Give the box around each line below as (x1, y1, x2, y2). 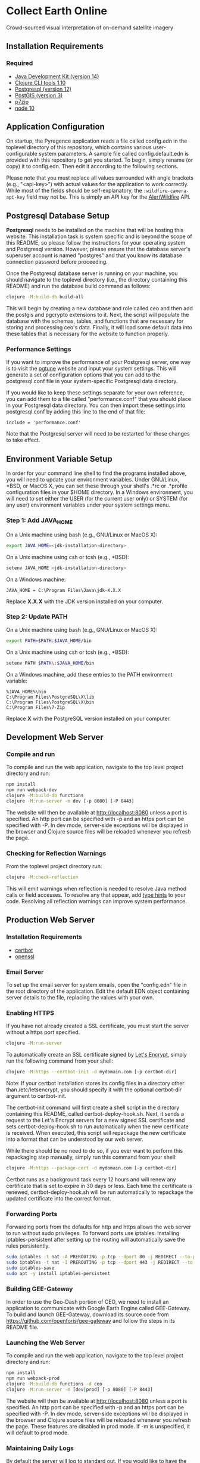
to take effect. (6, 437, 40, 444)
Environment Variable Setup (6, 453, 112, 464)
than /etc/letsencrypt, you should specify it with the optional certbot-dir (6, 1086, 182, 1093)
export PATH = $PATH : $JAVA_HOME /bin (6, 637, 92, 644)
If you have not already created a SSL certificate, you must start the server (6, 1022, 189, 1030)
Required (6, 59, 33, 67)
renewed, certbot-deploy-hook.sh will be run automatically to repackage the (6, 1189, 193, 1196)
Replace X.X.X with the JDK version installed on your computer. (6, 598, 164, 605)
